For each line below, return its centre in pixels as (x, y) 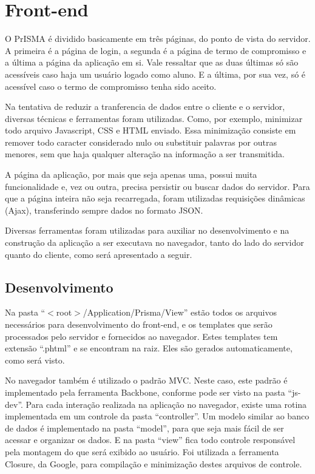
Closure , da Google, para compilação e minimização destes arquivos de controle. (154, 463)
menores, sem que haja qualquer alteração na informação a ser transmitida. (145, 154)
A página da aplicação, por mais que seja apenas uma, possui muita (131, 174)
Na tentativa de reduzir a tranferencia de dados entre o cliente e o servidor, (145, 107)
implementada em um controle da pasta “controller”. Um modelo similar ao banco (157, 416)
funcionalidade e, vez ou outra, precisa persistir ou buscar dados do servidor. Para (157, 186)
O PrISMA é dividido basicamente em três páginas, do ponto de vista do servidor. (158, 39)
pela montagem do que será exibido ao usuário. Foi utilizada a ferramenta (142, 451)
